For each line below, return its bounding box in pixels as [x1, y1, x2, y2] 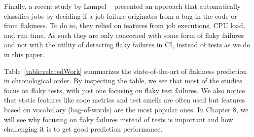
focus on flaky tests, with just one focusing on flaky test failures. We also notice [4, 85, 245, 95]
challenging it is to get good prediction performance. [4, 124, 163, 134]
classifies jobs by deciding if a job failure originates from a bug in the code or [4, 10, 237, 21]
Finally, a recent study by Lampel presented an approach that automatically [4, 1, 241, 11]
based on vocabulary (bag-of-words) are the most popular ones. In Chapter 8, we [4, 104, 249, 114]
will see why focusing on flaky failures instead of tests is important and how [4, 114, 233, 124]
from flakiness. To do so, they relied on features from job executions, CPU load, [4, 20, 245, 31]
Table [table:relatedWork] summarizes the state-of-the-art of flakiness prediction [4, 66, 247, 76]
